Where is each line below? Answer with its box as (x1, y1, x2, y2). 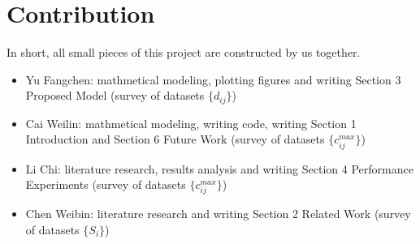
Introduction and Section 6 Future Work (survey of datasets (25, 131, 325, 148)
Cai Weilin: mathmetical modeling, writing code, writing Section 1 (25, 114, 357, 131)
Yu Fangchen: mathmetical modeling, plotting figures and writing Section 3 (25, 71, 401, 88)
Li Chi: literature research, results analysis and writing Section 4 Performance (25, 160, 414, 177)
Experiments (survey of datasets (25, 176, 186, 193)
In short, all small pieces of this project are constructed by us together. (6, 44, 361, 61)
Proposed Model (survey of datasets (25, 87, 205, 104)
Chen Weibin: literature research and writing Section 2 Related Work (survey (25, 205, 411, 222)
